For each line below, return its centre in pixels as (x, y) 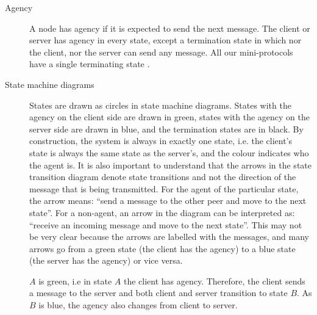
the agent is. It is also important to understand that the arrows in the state (170, 165)
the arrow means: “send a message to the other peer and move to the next (168, 201)
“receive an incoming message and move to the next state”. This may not (166, 224)
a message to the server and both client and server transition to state (158, 293)
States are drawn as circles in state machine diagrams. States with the (160, 105)
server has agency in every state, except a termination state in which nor (166, 40)
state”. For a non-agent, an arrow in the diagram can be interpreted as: (162, 212)
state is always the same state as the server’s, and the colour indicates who (169, 152)
